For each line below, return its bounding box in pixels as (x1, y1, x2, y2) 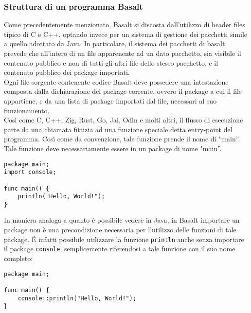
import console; (4, 169, 56, 176)
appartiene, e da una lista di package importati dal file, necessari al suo (4, 95, 217, 105)
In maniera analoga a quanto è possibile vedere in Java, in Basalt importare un (4, 215, 240, 225)
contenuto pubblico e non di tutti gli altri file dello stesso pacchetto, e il (4, 57, 218, 68)
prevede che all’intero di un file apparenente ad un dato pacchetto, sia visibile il (4, 48, 241, 58)
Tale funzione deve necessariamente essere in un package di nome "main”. (4, 143, 222, 153)
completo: (4, 253, 33, 263)
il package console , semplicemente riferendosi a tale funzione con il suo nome (4, 243, 235, 254)
